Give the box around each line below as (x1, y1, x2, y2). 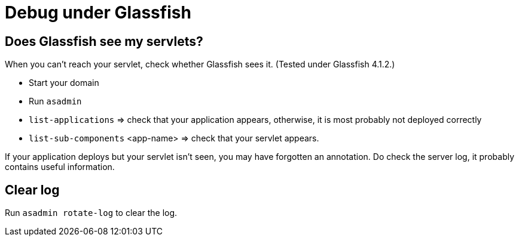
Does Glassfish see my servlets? (5, 33, 203, 49)
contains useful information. (5, 162, 115, 172)
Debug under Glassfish (5, 2, 191, 23)
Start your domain (29, 78, 99, 88)
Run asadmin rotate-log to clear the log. (5, 208, 178, 218)
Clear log (5, 182, 60, 197)
